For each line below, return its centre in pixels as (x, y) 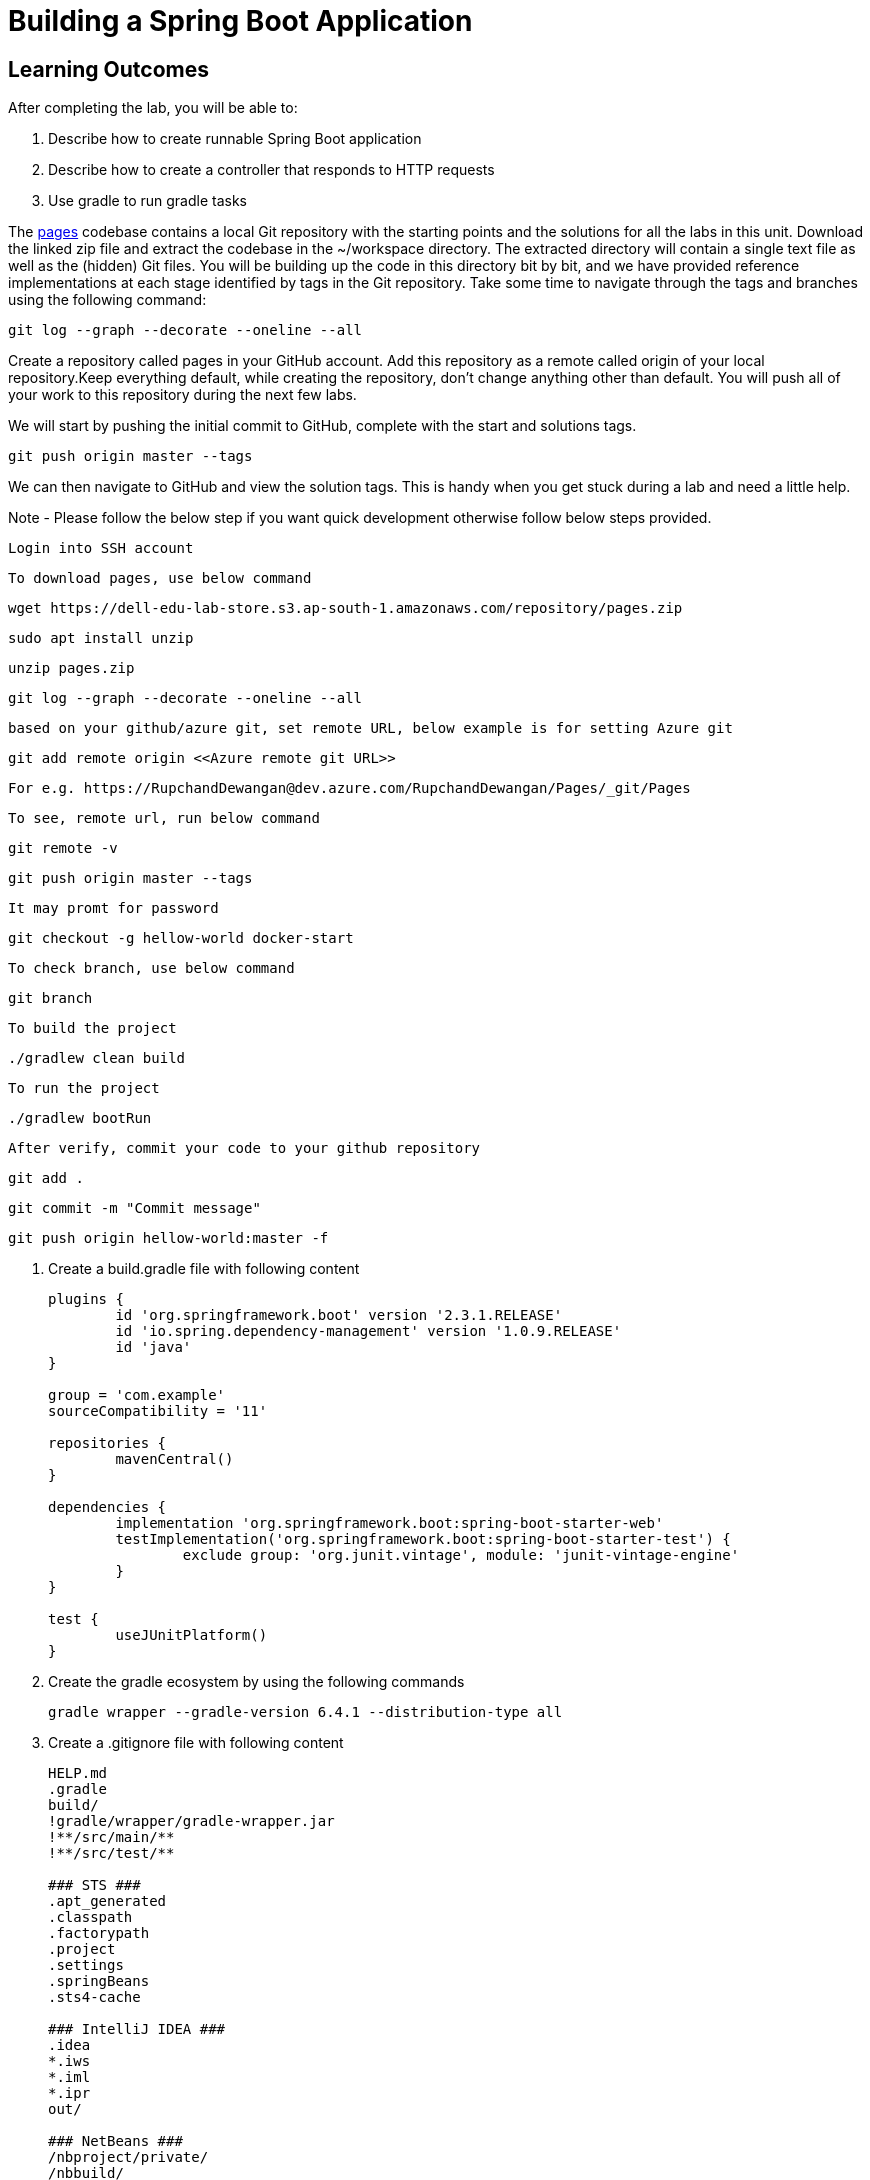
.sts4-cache (94, 1997)
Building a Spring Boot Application (240, 21)
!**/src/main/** (111, 1837)
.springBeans (99, 1981)
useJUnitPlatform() (191, 1635)
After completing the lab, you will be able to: (153, 108)
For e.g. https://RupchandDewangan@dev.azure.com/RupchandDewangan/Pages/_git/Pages (349, 788)
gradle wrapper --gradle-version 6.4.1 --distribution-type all (305, 1712)
